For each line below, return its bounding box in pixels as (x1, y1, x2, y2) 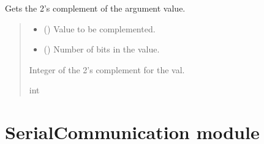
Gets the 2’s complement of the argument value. (5, 2, 186, 14)
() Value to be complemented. (43, 22, 156, 35)
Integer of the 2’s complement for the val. (29, 63, 185, 76)
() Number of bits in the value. (43, 43, 160, 56)
